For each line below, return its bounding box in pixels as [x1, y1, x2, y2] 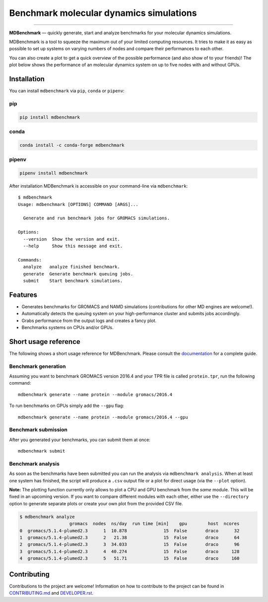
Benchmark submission [9, 426, 68, 433]
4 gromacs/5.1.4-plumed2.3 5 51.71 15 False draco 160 [19, 556, 240, 561]
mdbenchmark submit [18, 448, 66, 454]
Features [9, 290, 37, 299]
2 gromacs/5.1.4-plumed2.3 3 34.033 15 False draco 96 [19, 541, 240, 547]
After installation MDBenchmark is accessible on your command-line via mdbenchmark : [9, 183, 188, 189]
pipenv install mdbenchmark [19, 170, 88, 176]
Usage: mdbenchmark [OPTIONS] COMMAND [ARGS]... [18, 201, 138, 207]
